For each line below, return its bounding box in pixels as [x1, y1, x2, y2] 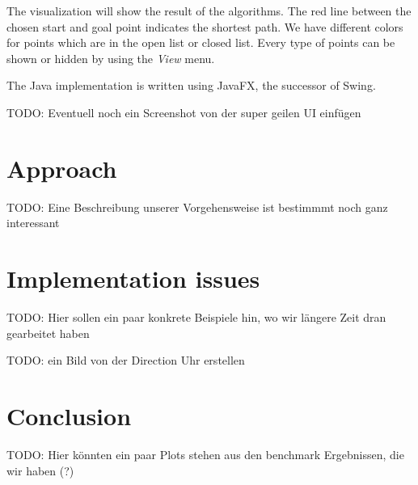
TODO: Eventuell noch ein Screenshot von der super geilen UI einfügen [6, 103, 361, 120]
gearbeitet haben [6, 324, 90, 341]
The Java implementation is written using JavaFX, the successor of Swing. [6, 77, 376, 94]
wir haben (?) [6, 462, 74, 479]
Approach [6, 151, 117, 184]
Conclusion [6, 399, 132, 432]
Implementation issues [6, 262, 260, 295]
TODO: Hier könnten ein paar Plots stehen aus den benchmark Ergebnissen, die [6, 445, 404, 462]
